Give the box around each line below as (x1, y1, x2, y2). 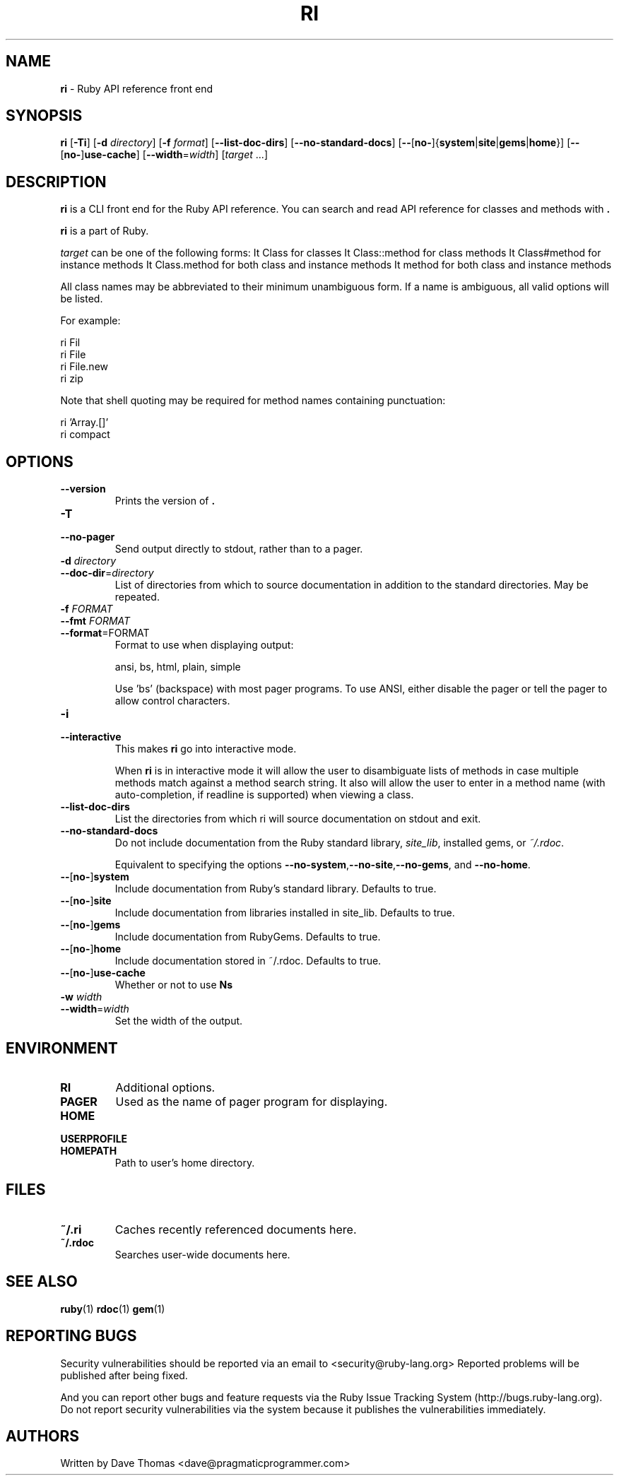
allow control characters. (114, 695, 230, 707)
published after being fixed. (60, 1369, 188, 1381)
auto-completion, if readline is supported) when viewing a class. (114, 789, 414, 801)
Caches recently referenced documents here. (114, 1222, 357, 1237)
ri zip (60, 372, 83, 385)
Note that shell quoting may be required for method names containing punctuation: (60, 394, 446, 407)
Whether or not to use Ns (114, 979, 233, 991)
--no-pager (60, 531, 115, 543)
